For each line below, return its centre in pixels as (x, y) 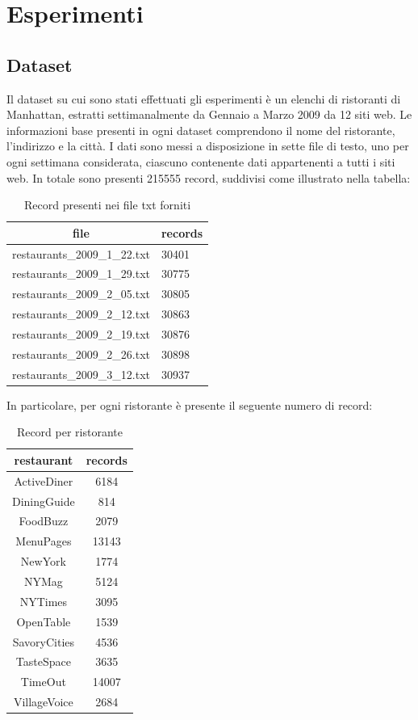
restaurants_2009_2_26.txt (81, 354)
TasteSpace (43, 661)
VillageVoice (43, 702)
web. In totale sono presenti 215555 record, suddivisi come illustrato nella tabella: (209, 177)
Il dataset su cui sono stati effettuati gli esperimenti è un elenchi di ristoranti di (204, 98)
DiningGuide (44, 501)
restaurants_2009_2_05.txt (81, 294)
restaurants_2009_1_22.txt (81, 253)
